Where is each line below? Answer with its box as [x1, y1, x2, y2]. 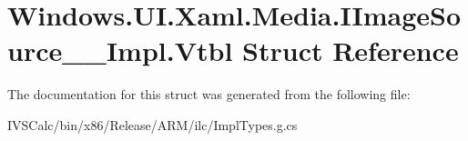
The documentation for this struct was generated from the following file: [7, 85, 411, 104]
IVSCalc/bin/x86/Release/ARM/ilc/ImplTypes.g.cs [7, 115, 298, 134]
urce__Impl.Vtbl [7, 32, 233, 69]
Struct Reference [242, 32, 459, 69]
